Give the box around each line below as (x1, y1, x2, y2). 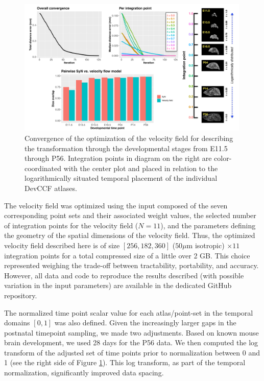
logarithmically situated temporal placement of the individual (25, 173, 218, 183)
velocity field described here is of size (4, 240, 120, 250)
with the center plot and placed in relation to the (63, 162, 218, 173)
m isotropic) (186, 240, 225, 250)
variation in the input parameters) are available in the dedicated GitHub (4, 280, 232, 291)
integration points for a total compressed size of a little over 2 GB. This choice (4, 250, 250, 260)
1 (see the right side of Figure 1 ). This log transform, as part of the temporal (4, 357, 246, 368)
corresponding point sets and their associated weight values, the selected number (4, 210, 256, 221)
